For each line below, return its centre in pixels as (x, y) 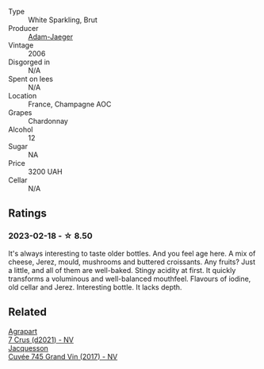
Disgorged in (29, 62)
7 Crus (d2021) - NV (41, 340)
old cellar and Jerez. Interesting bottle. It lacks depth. (95, 287)
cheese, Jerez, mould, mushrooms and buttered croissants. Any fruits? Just (132, 262)
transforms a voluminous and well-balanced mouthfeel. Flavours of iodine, (130, 279)
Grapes (20, 113)
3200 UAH (45, 171)
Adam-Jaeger (51, 37)
